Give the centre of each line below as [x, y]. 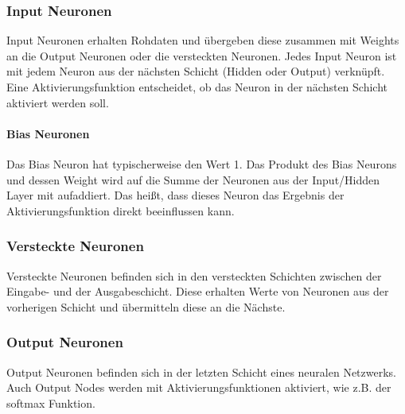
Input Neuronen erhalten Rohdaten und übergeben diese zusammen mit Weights [203, 40]
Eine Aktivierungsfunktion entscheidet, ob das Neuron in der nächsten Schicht [197, 87]
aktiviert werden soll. [58, 102]
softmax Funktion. [51, 402]
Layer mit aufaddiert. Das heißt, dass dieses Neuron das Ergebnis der [175, 195]
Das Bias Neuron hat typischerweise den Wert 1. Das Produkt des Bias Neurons [202, 163]
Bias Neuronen [48, 133]
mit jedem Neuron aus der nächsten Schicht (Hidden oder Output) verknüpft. [196, 71]
